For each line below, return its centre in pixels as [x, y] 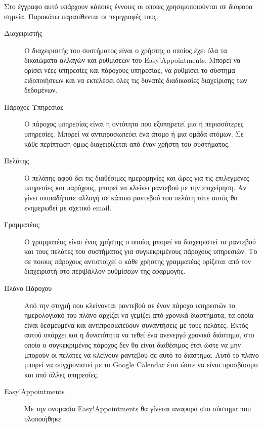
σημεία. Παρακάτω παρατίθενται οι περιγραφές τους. [81, 16]
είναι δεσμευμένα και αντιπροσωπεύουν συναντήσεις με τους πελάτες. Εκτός [136, 325]
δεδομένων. [41, 90]
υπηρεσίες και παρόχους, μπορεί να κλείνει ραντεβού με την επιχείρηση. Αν [135, 187]
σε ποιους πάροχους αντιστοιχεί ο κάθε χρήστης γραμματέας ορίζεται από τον [138, 261]
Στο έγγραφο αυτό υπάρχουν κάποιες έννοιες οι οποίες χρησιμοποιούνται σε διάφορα [128, 6]
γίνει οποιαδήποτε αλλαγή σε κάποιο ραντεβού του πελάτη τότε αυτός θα [131, 197]
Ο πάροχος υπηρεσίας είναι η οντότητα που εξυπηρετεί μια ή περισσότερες [134, 124]
